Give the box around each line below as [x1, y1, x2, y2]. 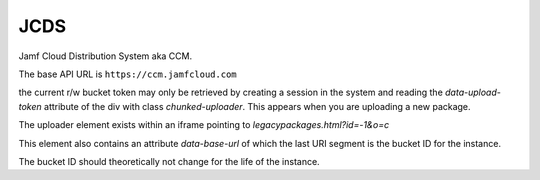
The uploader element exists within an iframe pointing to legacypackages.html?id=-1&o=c [18, 119, 390, 131]
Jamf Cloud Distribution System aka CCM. [18, 50, 193, 62]
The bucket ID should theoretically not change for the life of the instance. [18, 155, 320, 167]
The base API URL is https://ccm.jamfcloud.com [18, 68, 237, 80]
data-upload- [445, 86, 502, 99]
